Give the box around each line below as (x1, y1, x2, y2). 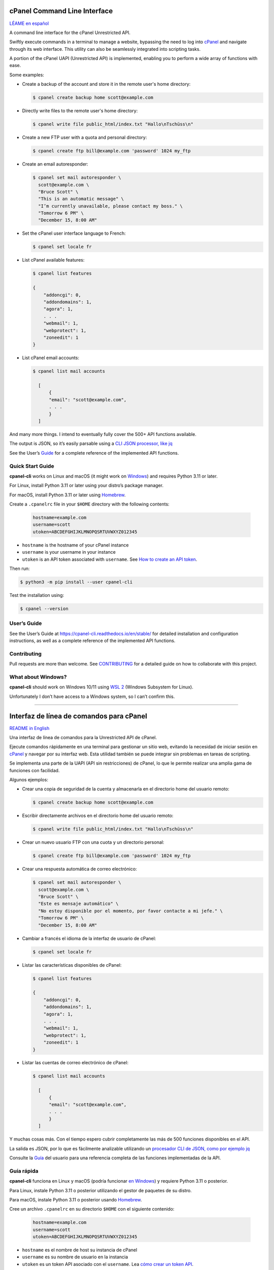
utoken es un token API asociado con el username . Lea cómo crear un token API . (22, 1261, 194, 1267)
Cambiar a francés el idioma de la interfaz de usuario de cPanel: (22, 935, 156, 941)
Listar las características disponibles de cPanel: (22, 962, 122, 968)
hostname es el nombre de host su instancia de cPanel (22, 1247, 138, 1253)
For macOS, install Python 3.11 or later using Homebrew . (9, 492, 126, 498)
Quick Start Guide (9, 462, 54, 469)
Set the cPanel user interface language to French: (22, 230, 126, 236)
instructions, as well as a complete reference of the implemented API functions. (9, 638, 176, 644)
